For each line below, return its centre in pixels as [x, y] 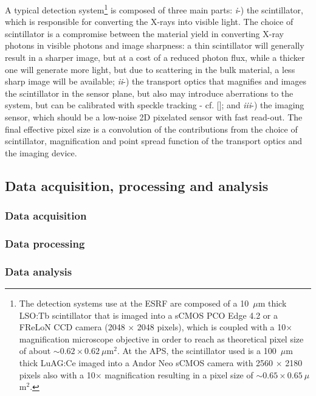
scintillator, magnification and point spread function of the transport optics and [153, 141]
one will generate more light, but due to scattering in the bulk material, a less [150, 69]
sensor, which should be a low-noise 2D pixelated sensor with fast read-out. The [154, 117]
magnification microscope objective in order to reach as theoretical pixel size [161, 339]
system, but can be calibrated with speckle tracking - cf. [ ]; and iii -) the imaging [155, 105]
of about [35, 351]
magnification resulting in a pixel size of [179, 374]
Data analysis [39, 271]
